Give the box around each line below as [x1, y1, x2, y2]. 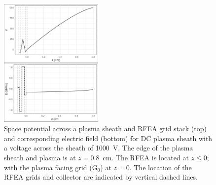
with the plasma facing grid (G [4, 162, 98, 172]
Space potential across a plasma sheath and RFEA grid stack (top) [4, 123, 207, 134]
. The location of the [129, 162, 192, 172]
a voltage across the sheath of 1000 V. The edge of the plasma [4, 143, 193, 153]
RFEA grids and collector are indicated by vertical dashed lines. [4, 172, 198, 182]
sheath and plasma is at [4, 152, 76, 162]
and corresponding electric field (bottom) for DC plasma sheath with [4, 133, 213, 143]
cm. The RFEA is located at [103, 152, 189, 162]
